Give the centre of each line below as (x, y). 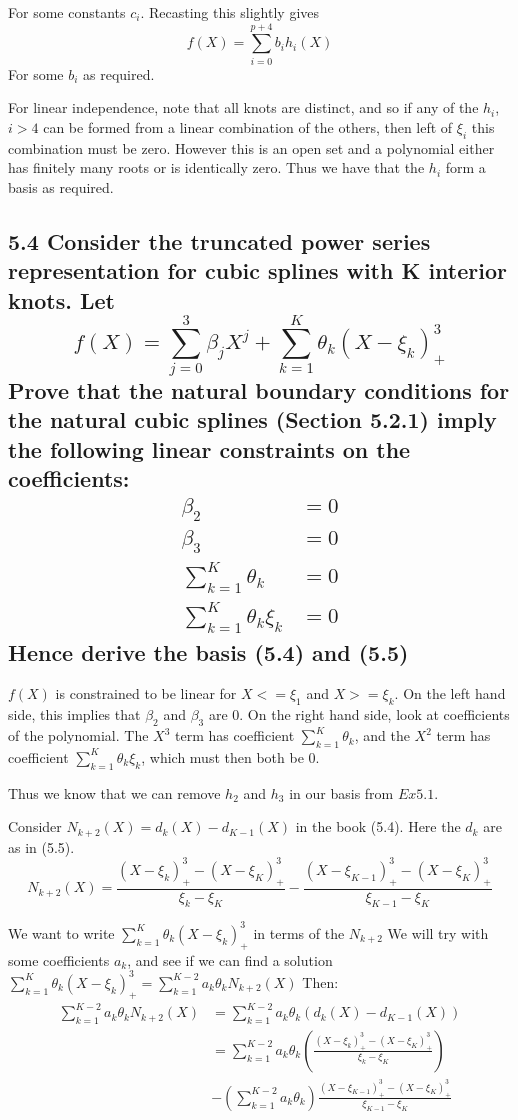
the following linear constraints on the (209, 448)
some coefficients (59, 959)
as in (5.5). (41, 846)
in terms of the (299, 932)
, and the (382, 735)
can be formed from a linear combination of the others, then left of (248, 126)
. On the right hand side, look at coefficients (374, 714)
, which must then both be (222, 756)
